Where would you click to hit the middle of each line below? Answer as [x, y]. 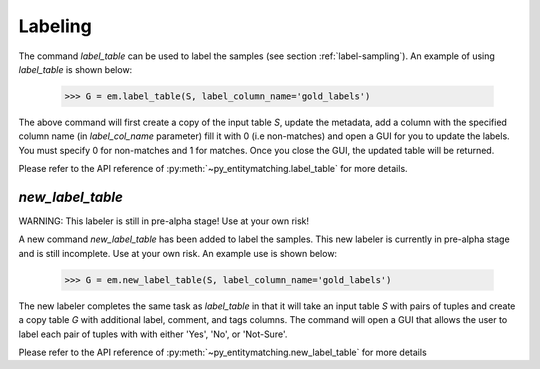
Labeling [55, 26]
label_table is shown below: [75, 69]
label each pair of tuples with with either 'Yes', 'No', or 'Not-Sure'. [153, 334]
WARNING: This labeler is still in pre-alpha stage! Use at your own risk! [164, 221]
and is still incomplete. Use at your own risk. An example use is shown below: [178, 253]
